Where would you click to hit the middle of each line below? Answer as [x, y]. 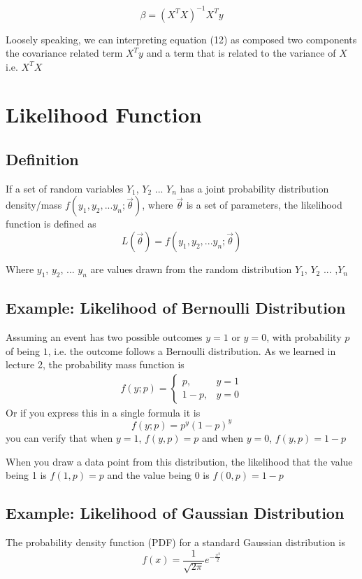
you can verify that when [59, 437]
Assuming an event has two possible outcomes [104, 337]
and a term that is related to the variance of [241, 53]
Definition [42, 159]
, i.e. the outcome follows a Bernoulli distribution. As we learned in [192, 350]
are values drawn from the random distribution [191, 269]
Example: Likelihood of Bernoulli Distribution [176, 308]
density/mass [34, 205]
